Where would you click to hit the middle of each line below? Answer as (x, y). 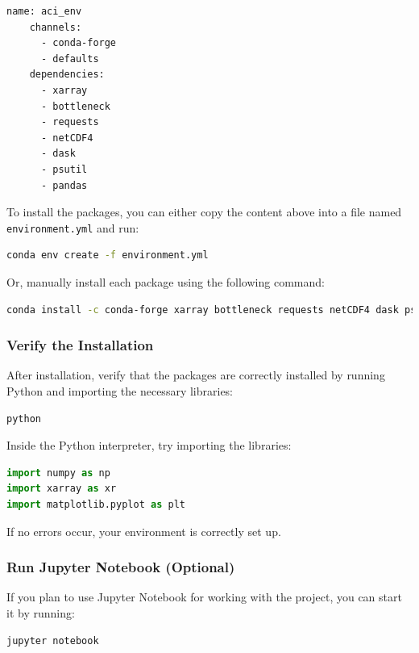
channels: (56, 27)
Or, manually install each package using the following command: (166, 281)
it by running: (41, 612)
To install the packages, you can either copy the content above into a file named (204, 212)
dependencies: (67, 75)
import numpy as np (58, 473)
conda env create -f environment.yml (108, 255)
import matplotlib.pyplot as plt (96, 504)
